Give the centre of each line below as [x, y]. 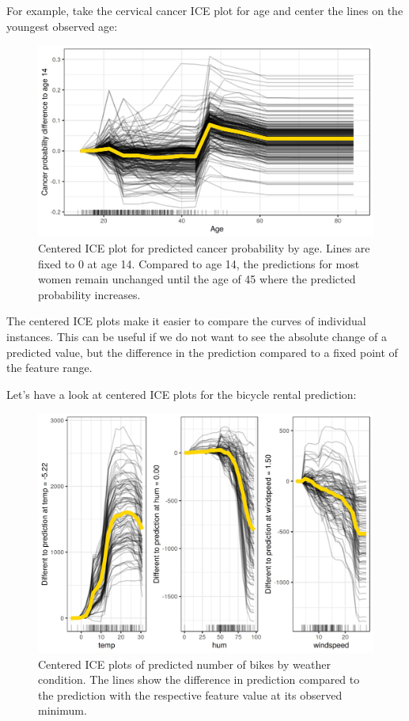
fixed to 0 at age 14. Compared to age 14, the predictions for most [199, 263]
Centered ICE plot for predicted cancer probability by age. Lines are [204, 248]
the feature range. [49, 368]
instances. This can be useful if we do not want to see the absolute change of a [197, 336]
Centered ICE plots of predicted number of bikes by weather [184, 664]
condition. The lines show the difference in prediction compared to [199, 679]
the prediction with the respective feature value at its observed [190, 694]
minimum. [62, 710]
